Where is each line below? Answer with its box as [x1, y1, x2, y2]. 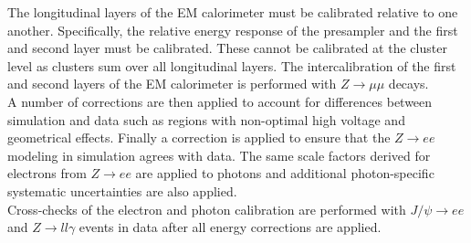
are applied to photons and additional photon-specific [135, 164, 434, 183]
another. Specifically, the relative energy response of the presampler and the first [7, 20, 458, 39]
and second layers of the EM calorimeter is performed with [7, 74, 337, 93]
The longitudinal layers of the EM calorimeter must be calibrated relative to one [7, 3, 458, 21]
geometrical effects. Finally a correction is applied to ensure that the [7, 128, 391, 147]
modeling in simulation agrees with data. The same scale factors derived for [7, 145, 431, 164]
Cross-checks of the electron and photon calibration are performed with [7, 199, 406, 218]
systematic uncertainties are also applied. [7, 181, 237, 200]
